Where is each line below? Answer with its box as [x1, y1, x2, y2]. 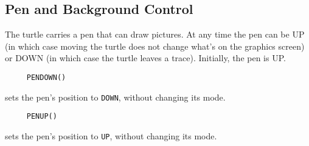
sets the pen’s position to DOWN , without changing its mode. [5, 90, 226, 103]
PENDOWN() [26, 73, 66, 82]
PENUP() [26, 112, 57, 121]
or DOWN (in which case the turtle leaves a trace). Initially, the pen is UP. [5, 51, 286, 64]
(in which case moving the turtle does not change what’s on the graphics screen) [5, 39, 305, 52]
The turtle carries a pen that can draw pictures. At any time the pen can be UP [5, 28, 305, 41]
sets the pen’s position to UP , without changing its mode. [5, 129, 217, 142]
